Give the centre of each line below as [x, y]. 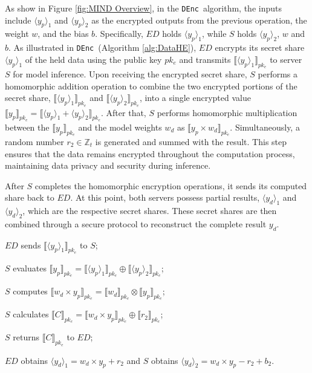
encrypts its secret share [260, 47]
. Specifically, [119, 34]
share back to [30, 197]
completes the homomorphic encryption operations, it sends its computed [171, 185]
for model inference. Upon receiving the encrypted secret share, [130, 74]
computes [30, 291]
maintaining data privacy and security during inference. [108, 165]
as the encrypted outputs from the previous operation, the [199, 20]
